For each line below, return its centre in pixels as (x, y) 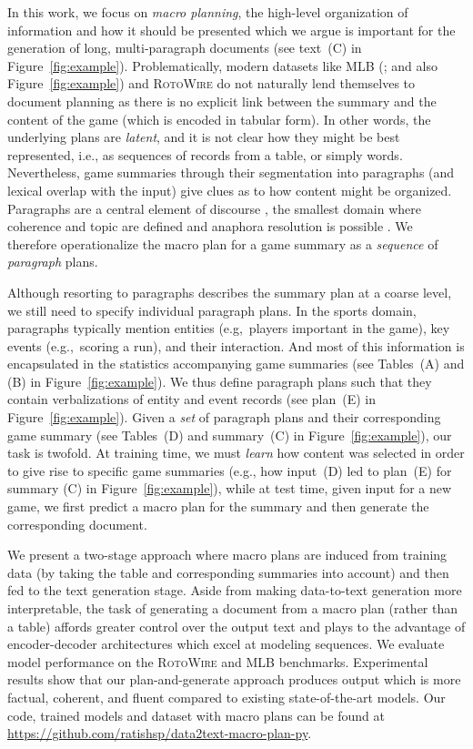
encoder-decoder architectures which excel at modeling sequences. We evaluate (226, 644)
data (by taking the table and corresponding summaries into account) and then (228, 572)
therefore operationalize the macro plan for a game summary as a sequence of (223, 243)
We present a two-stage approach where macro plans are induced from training (227, 555)
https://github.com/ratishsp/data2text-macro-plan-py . (160, 733)
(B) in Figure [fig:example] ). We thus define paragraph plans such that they (220, 381)
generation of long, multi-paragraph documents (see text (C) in (185, 48)
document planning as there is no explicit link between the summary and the (222, 101)
